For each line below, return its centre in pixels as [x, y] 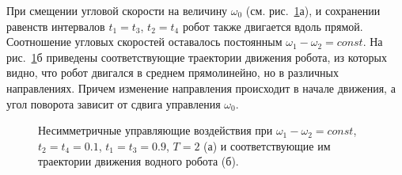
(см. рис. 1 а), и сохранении [313, 10]
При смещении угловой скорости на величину [117, 10]
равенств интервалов [56, 26]
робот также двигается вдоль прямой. [273, 26]
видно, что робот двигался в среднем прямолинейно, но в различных [173, 72]
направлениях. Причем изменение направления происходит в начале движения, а [201, 87]
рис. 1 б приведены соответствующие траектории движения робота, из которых [197, 57]
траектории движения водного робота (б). [138, 161]
